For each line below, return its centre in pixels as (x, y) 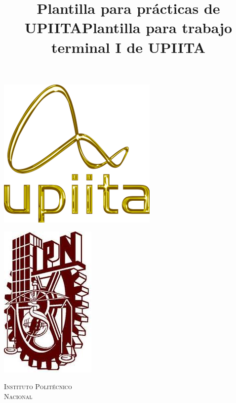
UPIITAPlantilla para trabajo (128, 27)
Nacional (18, 396)
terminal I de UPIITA (128, 47)
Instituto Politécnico (38, 386)
